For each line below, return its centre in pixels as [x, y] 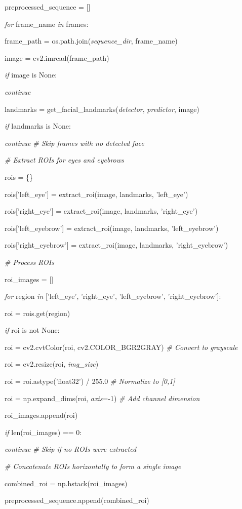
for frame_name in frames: [47, 24]
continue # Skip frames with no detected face [74, 143]
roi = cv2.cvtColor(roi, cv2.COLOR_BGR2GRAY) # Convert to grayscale [121, 347]
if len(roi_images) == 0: [43, 432]
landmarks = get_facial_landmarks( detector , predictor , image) [102, 109]
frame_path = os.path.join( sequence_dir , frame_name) [91, 41]
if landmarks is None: [38, 126]
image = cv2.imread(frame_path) [57, 57]
